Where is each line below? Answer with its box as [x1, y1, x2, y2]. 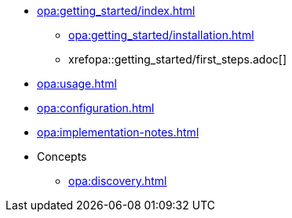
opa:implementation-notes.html [37, 125, 199, 139]
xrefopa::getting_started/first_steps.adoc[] [68, 53, 287, 66]
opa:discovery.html [68, 174, 167, 187]
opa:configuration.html [37, 101, 155, 114]
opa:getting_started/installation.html [68, 28, 254, 42]
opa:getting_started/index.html [37, 4, 195, 17]
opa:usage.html [37, 77, 117, 90]
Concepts [37, 150, 87, 163]
